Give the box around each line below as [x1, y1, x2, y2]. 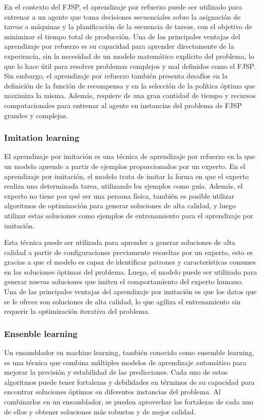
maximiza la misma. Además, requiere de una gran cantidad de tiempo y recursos [4, 90, 256, 101]
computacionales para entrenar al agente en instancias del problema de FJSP [4, 100, 242, 110]
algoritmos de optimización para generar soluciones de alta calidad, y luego [4, 200, 236, 211]
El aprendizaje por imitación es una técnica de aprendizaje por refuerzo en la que [4, 151, 255, 161]
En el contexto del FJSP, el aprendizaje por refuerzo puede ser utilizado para [4, 2, 242, 12]
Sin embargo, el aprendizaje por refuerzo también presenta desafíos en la [4, 70, 228, 81]
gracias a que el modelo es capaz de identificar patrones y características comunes [4, 257, 256, 267]
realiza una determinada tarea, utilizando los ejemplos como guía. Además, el [4, 181, 243, 191]
